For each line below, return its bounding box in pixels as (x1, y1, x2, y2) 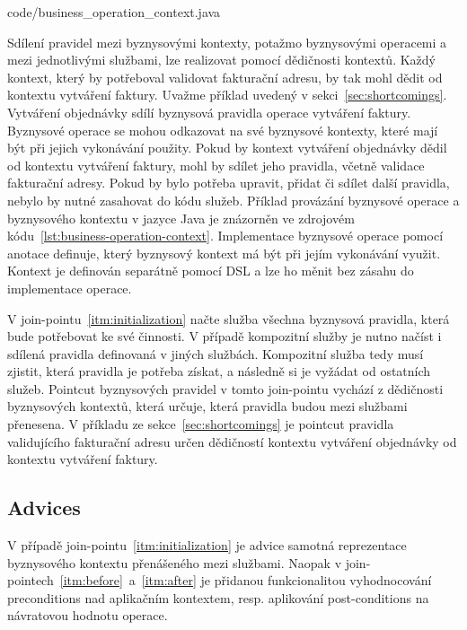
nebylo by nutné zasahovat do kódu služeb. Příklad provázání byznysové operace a (7, 190, 460, 209)
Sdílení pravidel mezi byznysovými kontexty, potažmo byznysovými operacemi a (7, 32, 447, 51)
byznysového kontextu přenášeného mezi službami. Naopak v (7, 553, 342, 572)
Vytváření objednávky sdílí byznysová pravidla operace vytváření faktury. (7, 102, 411, 121)
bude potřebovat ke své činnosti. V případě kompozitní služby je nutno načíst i (7, 327, 442, 346)
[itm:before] (59, 571, 123, 590)
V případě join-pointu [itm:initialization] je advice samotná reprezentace (7, 536, 407, 555)
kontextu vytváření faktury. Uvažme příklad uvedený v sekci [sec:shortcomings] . (7, 85, 447, 104)
